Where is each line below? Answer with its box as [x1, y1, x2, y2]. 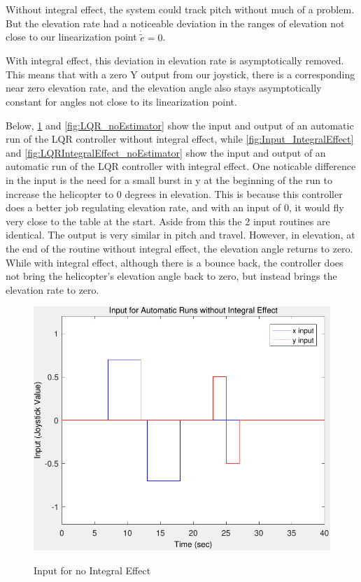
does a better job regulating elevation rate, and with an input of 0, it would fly [6, 200, 344, 215]
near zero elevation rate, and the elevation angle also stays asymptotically [6, 80, 322, 95]
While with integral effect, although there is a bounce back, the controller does [6, 255, 344, 269]
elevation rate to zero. [6, 282, 99, 297]
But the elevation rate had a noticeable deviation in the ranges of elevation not [6, 15, 345, 30]
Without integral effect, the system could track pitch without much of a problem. [6, 2, 355, 16]
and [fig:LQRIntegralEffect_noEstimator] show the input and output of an [6, 145, 326, 159]
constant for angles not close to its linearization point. [6, 94, 237, 108]
